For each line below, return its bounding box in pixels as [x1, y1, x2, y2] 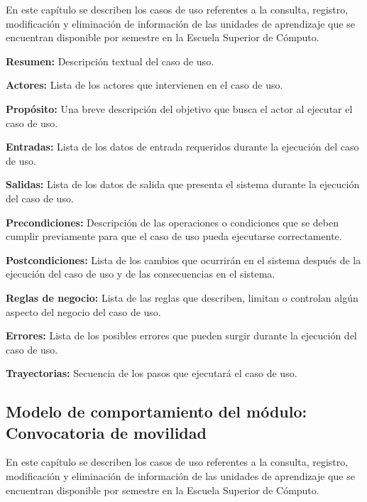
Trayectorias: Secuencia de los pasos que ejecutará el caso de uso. [6, 366, 297, 381]
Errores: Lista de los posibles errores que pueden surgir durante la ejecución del [6, 328, 357, 343]
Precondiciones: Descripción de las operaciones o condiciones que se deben [6, 214, 339, 229]
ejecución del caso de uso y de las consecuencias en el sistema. [6, 266, 275, 281]
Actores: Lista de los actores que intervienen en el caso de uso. [6, 77, 283, 92]
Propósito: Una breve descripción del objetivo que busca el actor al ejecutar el [6, 101, 353, 116]
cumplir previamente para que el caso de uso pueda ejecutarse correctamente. [6, 229, 342, 244]
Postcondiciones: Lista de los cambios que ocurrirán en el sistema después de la [6, 252, 361, 267]
